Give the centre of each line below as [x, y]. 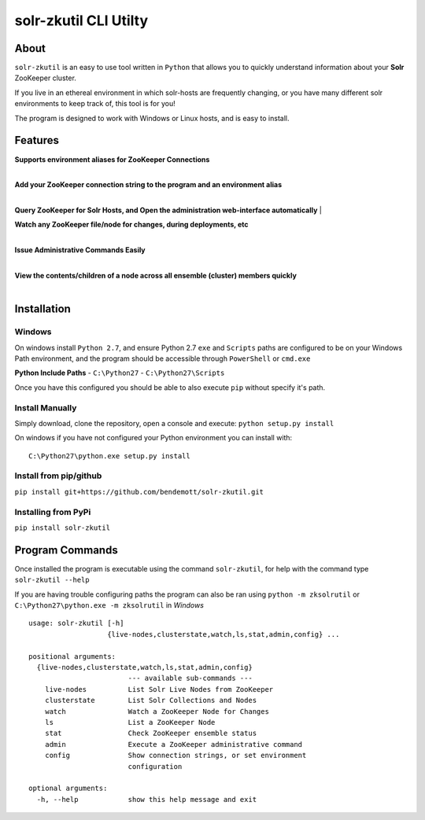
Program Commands [66, 550]
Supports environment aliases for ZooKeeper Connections [112, 159]
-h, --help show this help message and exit [147, 799]
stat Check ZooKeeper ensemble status [151, 734]
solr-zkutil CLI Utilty [81, 20]
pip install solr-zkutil [62, 528]
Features [37, 140]
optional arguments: [68, 789]
